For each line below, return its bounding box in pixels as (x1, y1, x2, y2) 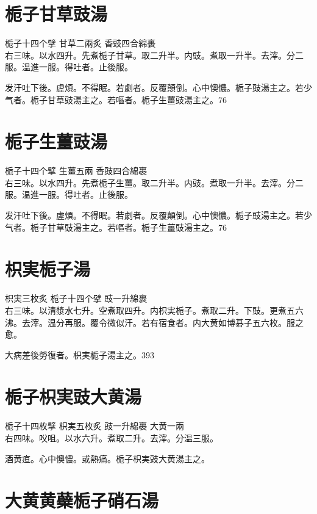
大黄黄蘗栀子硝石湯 (5, 488, 159, 513)
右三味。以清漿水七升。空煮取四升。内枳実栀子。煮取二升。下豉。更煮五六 (5, 303, 304, 316)
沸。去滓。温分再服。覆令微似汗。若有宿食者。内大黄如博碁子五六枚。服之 (5, 316, 304, 328)
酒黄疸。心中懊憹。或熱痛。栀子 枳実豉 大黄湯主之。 (5, 452, 210, 465)
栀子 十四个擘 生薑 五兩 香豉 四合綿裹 (5, 164, 148, 177)
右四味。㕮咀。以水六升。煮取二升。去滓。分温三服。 (5, 432, 218, 444)
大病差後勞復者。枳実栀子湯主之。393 (5, 348, 154, 361)
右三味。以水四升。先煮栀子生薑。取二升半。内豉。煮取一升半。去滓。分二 (5, 176, 304, 189)
